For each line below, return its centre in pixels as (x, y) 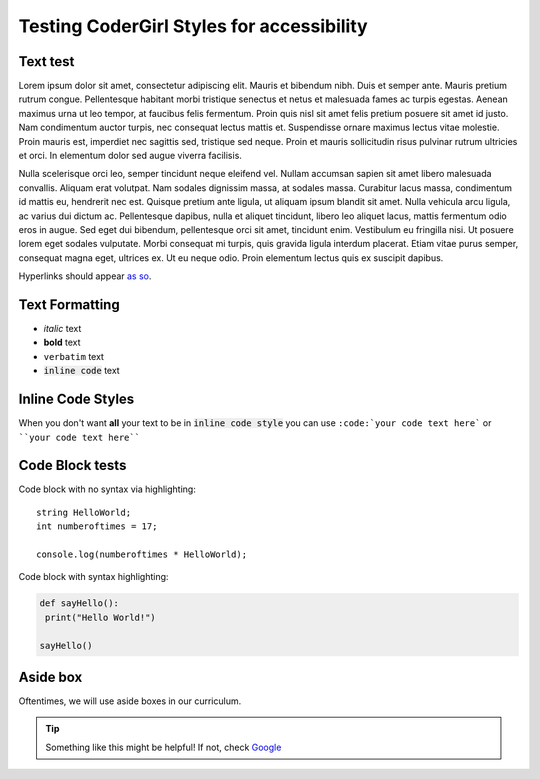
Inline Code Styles (76, 399)
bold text (62, 342)
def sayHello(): (79, 603)
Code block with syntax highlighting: (93, 577)
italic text (62, 329)
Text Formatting (69, 304)
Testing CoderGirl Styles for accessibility (193, 26)
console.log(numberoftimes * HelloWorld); (142, 554)
